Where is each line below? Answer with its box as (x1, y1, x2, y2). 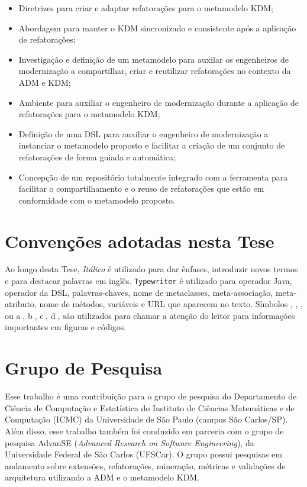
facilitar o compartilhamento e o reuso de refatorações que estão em (18, 182, 264, 195)
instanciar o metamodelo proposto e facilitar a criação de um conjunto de (18, 139, 285, 151)
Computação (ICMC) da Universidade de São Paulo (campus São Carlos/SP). (5, 413, 288, 425)
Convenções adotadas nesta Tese (5, 228, 274, 253)
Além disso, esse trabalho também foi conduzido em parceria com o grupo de (5, 424, 284, 437)
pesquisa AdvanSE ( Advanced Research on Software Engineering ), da (5, 436, 254, 449)
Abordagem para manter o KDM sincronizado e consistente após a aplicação (18, 21, 296, 34)
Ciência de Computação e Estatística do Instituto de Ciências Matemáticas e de (5, 401, 295, 414)
